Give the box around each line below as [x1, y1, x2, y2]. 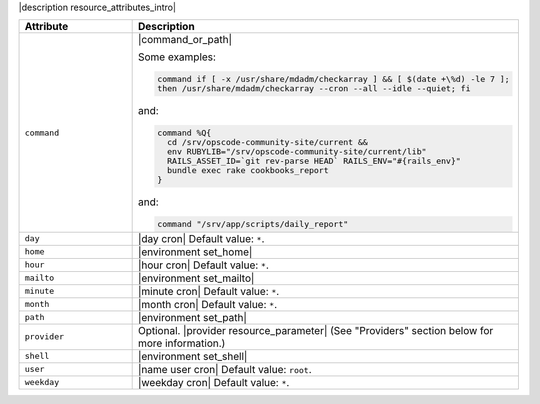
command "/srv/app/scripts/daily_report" [156, 218, 349, 229]
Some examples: [137, 50, 217, 64]
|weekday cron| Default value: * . [137, 375, 290, 389]
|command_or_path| [137, 33, 232, 47]
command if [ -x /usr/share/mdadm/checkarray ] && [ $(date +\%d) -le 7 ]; [156, 74, 510, 85]
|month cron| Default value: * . [137, 297, 278, 311]
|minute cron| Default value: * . [137, 284, 280, 298]
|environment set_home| [137, 245, 253, 259]
